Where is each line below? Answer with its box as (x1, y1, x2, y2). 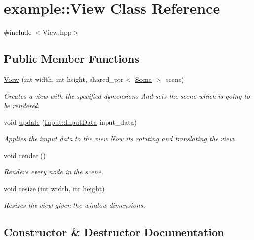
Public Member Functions (4, 51, 139, 66)
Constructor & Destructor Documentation (4, 224, 224, 239)
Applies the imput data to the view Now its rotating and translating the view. (4, 133, 236, 144)
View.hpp (42, 27, 72, 37)
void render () (4, 150, 46, 160)
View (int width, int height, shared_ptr (4, 74, 124, 84)
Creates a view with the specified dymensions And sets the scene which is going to (4, 90, 250, 101)
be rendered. (4, 100, 40, 111)
